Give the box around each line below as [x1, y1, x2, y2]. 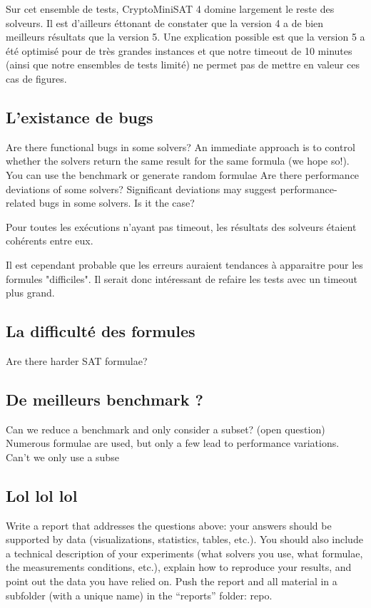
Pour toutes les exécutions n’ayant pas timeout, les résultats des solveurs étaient [6, 219, 357, 234]
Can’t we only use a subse [6, 449, 119, 464]
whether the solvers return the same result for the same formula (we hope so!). [6, 153, 350, 168]
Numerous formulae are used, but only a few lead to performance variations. [6, 436, 340, 450]
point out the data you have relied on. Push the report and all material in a [6, 574, 337, 589]
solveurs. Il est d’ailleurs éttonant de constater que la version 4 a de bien [6, 15, 324, 30]
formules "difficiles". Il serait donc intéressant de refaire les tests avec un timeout [6, 271, 358, 286]
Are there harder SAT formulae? [6, 353, 148, 368]
